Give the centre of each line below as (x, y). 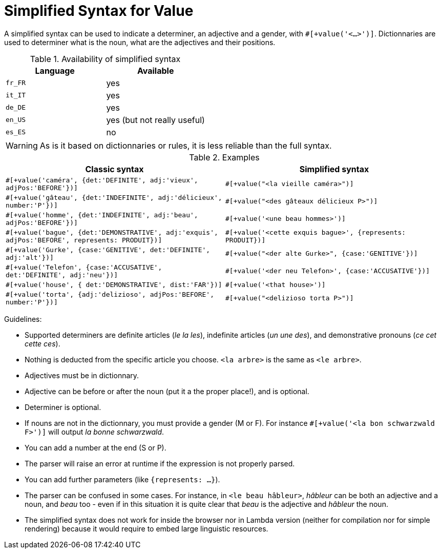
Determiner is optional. (63, 407)
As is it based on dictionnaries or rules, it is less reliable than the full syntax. (186, 145)
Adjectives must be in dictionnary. (82, 375)
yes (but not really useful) (155, 120)
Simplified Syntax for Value (99, 11)
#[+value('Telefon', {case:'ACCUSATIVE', (84, 267)
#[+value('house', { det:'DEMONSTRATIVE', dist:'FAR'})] (114, 284)
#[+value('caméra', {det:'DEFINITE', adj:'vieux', (102, 180)
